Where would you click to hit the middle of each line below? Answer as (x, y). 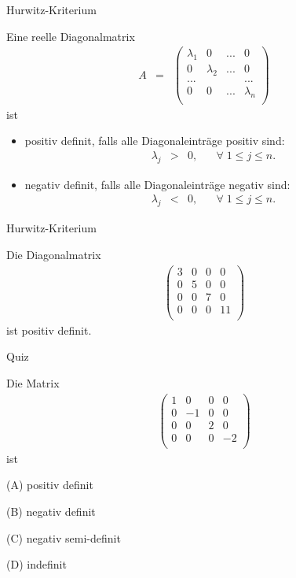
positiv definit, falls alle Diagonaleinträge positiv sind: (155, 141)
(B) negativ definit (51, 511)
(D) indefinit (37, 564)
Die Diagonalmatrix (54, 254)
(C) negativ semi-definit (64, 537)
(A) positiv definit (50, 485)
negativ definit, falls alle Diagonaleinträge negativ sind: (157, 184)
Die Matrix (33, 382)
